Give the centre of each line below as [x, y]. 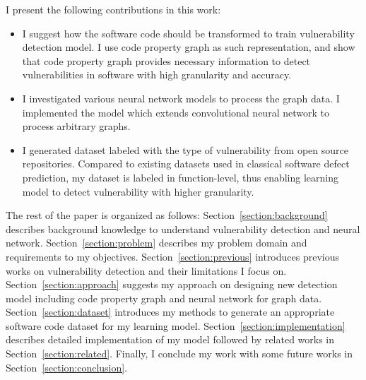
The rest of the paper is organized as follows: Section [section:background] [167, 215]
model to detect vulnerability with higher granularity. [138, 191]
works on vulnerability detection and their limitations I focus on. [146, 270]
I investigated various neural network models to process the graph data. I [181, 98]
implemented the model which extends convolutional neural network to [176, 112]
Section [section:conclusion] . [67, 367]
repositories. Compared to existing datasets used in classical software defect [186, 164]
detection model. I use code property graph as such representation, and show [189, 47]
